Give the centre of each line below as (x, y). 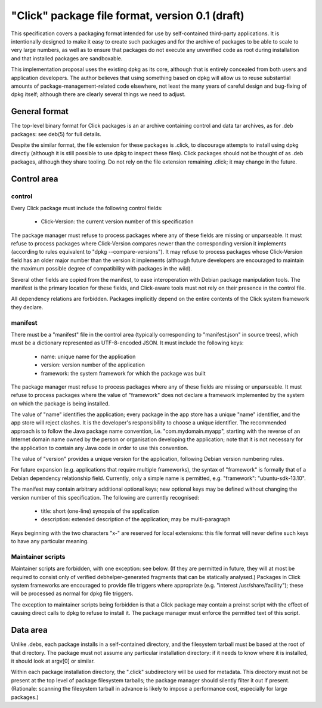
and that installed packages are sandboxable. (67, 58)
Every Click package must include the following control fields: (87, 208)
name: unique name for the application (88, 356)
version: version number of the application (93, 365)
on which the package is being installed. (61, 404)
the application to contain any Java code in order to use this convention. (100, 448)
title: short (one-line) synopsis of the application (100, 511)
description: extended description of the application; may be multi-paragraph (136, 519)
